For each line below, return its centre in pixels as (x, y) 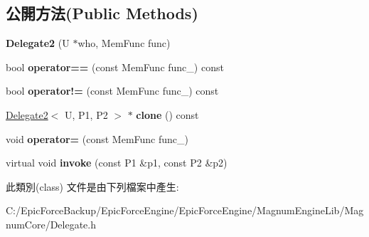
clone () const (167, 114)
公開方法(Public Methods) (102, 13)
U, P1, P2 (86, 114)
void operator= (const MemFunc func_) (97, 138)
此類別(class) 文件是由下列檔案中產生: (92, 186)
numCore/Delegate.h (51, 224)
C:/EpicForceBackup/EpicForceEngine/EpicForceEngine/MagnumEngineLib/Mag (185, 210)
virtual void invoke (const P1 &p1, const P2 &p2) (117, 163)
